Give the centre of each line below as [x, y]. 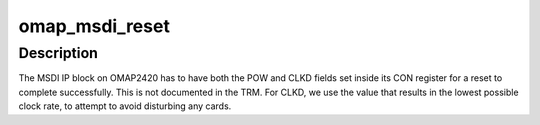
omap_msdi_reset [94, 26]
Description [58, 53]
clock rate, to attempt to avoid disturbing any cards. [125, 106]
